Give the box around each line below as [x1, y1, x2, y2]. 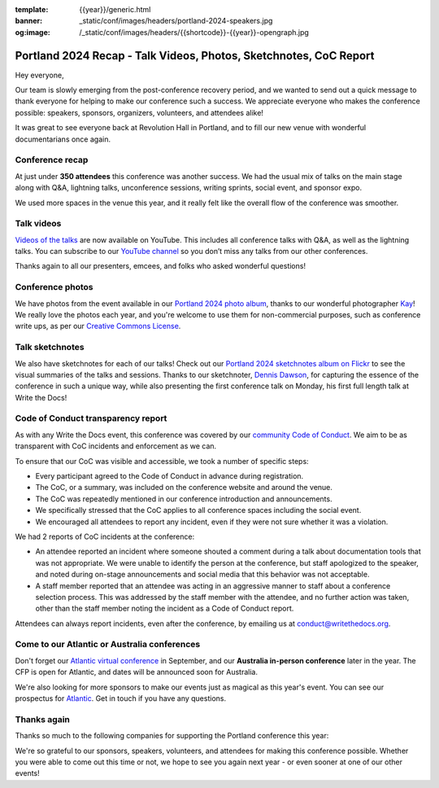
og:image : [15, 27, 50, 37]
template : [15, 5, 49, 14]
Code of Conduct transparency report [15, 413, 167, 424]
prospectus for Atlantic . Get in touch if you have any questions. [15, 694, 227, 703]
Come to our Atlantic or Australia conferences [15, 639, 201, 650]
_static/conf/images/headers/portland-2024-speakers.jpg [79, 16, 273, 26]
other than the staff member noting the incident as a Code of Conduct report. [35, 603, 294, 614]
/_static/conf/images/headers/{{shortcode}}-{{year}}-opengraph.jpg [79, 27, 309, 37]
